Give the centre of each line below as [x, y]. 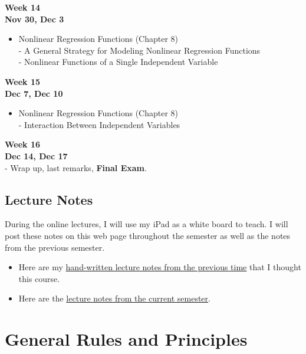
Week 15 [23, 81]
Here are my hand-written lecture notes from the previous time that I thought [160, 267]
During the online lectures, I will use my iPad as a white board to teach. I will [147, 224]
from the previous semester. [55, 247]
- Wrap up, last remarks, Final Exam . [76, 167]
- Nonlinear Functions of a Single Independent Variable [118, 62]
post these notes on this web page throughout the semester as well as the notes [148, 235]
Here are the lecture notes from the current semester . [114, 298]
